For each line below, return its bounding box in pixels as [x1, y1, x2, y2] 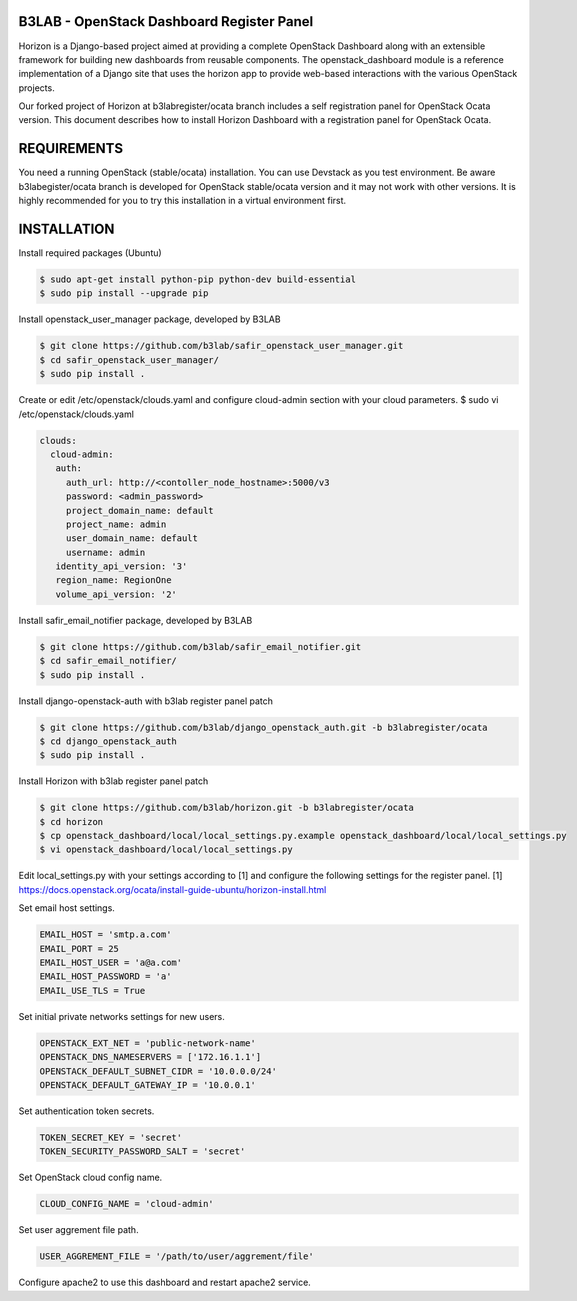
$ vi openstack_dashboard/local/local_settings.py [39, 844, 294, 855]
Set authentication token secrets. [18, 1105, 155, 1117]
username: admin [65, 546, 146, 558]
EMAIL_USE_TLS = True [39, 985, 146, 996]
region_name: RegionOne [55, 575, 172, 586]
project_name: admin [65, 518, 167, 530]
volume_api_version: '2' [55, 588, 177, 600]
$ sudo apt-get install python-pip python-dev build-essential [39, 274, 357, 285]
